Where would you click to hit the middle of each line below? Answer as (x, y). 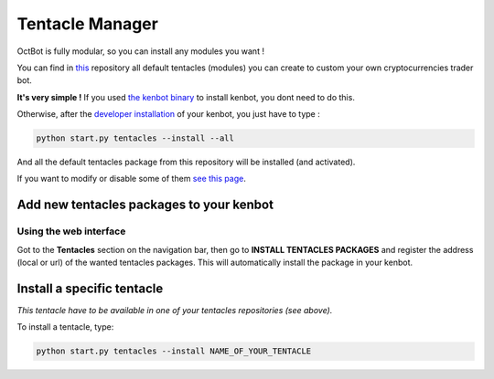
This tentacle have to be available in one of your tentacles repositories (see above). (175, 310)
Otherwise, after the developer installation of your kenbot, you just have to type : (168, 114)
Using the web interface (71, 231)
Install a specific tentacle (90, 288)
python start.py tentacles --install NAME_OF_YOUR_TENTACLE (174, 351)
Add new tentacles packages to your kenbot (145, 205)
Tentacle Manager (88, 24)
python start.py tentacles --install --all (135, 138)
